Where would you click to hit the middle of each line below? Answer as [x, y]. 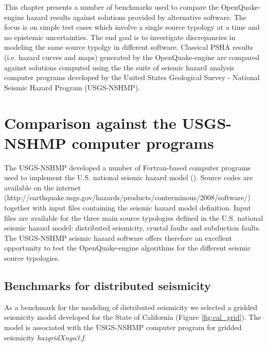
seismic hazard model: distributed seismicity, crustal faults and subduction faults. [133, 228]
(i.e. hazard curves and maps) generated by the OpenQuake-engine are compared [132, 57]
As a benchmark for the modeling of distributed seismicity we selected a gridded [131, 307]
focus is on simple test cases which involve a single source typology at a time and [132, 27]
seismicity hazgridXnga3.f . [45, 337]
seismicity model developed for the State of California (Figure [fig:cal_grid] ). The [133, 317]
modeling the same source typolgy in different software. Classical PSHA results [129, 47]
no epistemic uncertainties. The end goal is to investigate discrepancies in [120, 37]
